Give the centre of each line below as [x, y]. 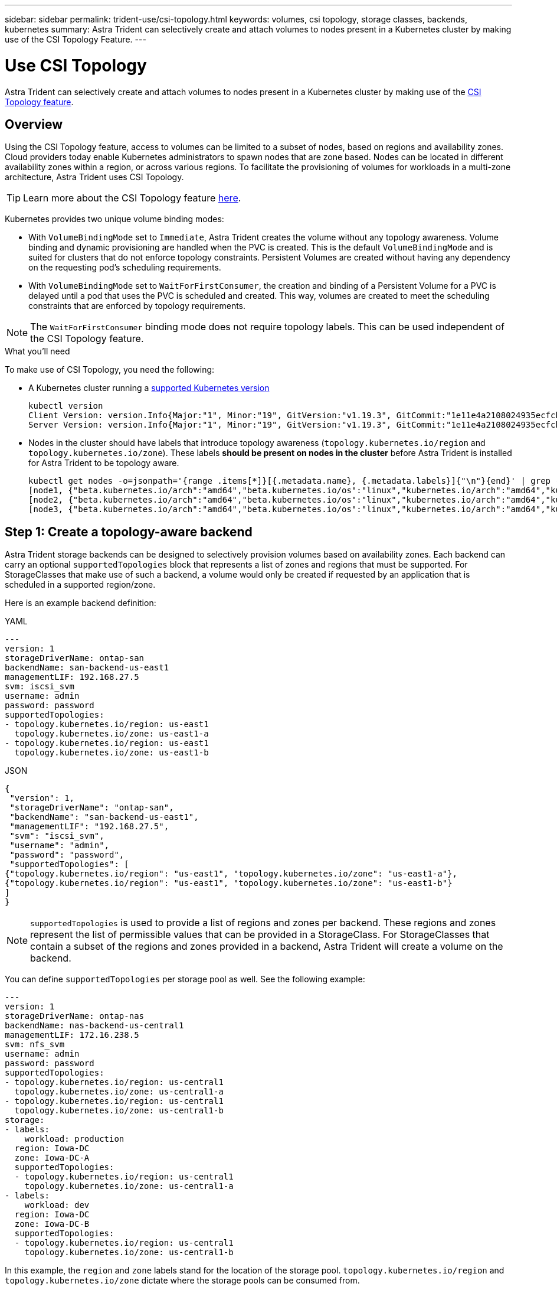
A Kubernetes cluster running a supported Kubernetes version [149, 388]
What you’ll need [37, 351]
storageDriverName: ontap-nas [75, 1016]
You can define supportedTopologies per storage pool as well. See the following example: [185, 979]
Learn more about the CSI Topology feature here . [132, 198]
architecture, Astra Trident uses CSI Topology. [94, 177]
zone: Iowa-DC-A [52, 1158]
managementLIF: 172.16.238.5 [72, 1035]
